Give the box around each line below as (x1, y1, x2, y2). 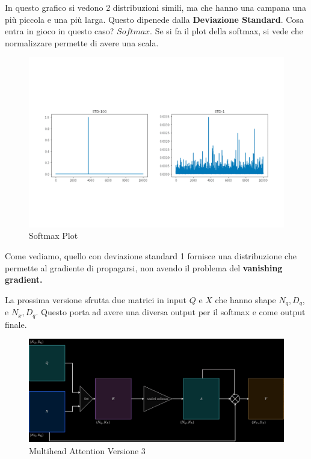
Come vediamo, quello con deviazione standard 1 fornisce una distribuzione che (5, 249, 297, 262)
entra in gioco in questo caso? (5, 25, 114, 37)
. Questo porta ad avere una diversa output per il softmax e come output (35, 306, 306, 318)
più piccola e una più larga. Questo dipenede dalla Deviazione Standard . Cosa (5, 13, 304, 25)
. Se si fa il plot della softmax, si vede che (150, 25, 303, 37)
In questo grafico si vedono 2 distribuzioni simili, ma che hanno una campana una (5, 1, 306, 13)
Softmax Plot (29, 229, 78, 242)
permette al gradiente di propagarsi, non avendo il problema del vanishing (5, 261, 283, 274)
